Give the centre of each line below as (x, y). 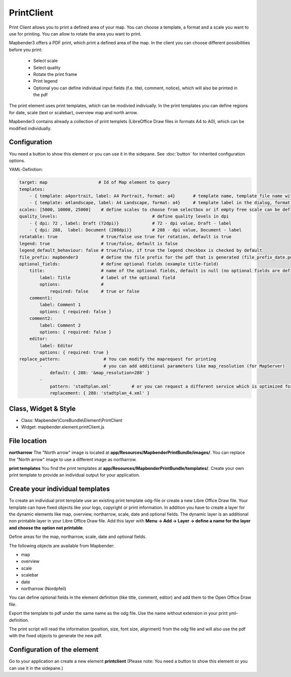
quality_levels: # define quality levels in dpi (124, 217)
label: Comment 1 (60, 305)
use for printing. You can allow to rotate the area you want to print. (75, 34)
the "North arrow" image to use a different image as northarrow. (73, 459)
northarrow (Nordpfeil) (44, 589)
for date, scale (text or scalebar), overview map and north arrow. (73, 112)
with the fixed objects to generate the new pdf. (56, 636)
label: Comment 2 (60, 325)
